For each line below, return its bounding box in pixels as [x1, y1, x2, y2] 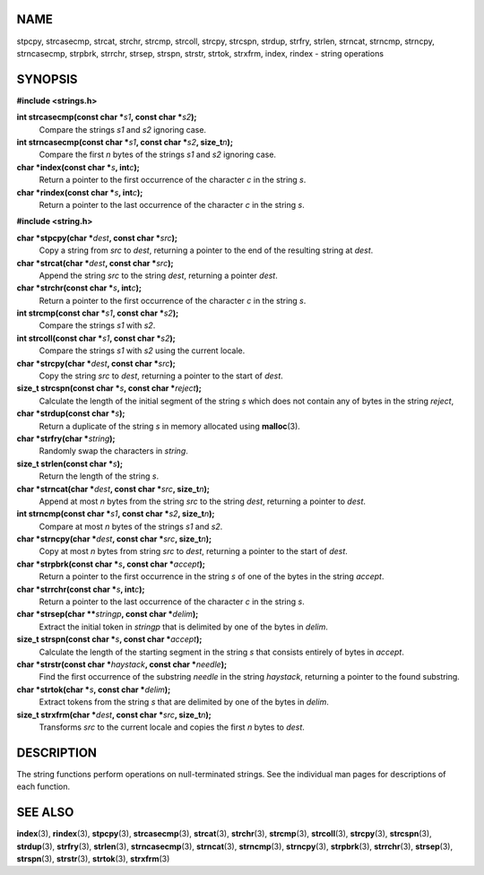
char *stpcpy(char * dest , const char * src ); [16, 232, 178, 243]
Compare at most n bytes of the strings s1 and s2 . [39, 521, 223, 532]
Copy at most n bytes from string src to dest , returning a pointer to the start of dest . [39, 546, 349, 557]
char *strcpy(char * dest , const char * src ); [16, 358, 177, 368]
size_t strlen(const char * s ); [16, 458, 123, 469]
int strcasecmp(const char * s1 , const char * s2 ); [16, 112, 197, 123]
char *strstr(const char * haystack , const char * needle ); [16, 659, 228, 670]
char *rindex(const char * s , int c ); [16, 186, 143, 197]
